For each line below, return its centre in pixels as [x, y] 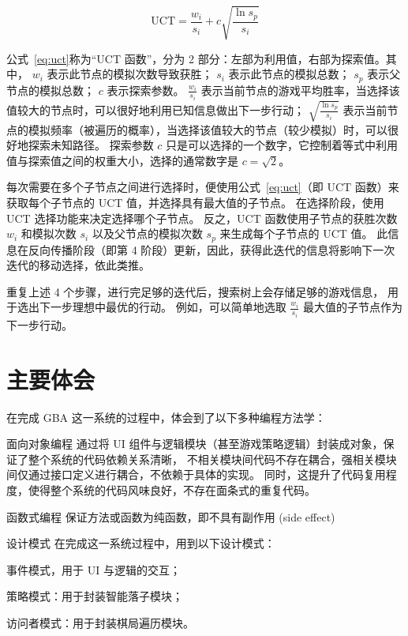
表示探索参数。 [146, 90]
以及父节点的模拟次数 [147, 233]
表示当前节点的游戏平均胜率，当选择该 [300, 90]
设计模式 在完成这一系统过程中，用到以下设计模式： [141, 543]
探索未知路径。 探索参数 [91, 145]
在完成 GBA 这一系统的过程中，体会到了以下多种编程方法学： [166, 417]
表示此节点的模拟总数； [289, 74]
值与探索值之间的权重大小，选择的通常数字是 [122, 160]
